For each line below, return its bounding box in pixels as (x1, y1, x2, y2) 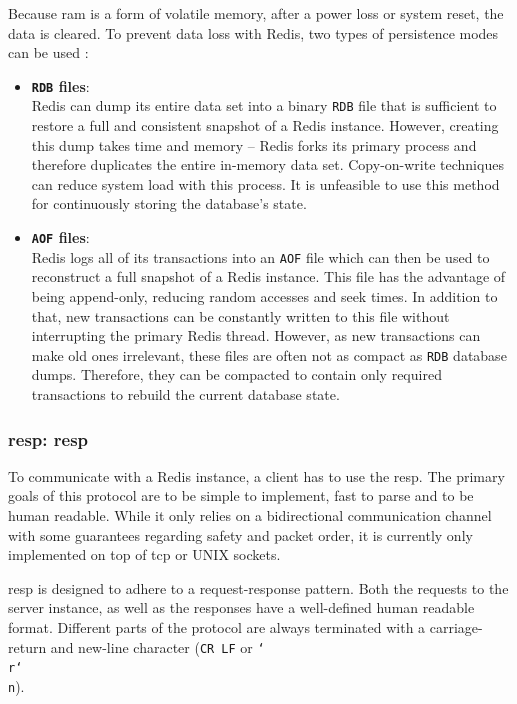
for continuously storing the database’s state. (31, 193, 307, 214)
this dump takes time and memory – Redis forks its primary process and (31, 134, 477, 155)
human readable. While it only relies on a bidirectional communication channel (8, 505, 492, 525)
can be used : (8, 42, 89, 63)
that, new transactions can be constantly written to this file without (31, 305, 450, 326)
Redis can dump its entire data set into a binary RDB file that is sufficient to (31, 95, 497, 116)
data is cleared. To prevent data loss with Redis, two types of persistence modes (8, 22, 499, 43)
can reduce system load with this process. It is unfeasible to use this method (31, 173, 500, 194)
